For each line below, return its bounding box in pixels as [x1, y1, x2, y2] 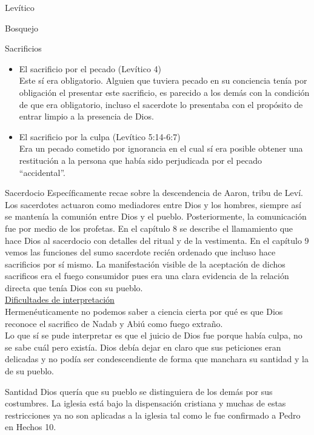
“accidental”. [19, 166, 66, 178]
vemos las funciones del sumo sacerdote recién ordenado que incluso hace [5, 246, 276, 258]
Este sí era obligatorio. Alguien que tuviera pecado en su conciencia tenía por [19, 74, 307, 87]
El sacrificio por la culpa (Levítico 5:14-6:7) [19, 130, 181, 143]
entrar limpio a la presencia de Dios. [19, 110, 154, 123]
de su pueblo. [5, 365, 54, 377]
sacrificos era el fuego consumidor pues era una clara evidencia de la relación [5, 269, 289, 282]
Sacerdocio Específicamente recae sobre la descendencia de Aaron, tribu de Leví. [5, 186, 303, 199]
